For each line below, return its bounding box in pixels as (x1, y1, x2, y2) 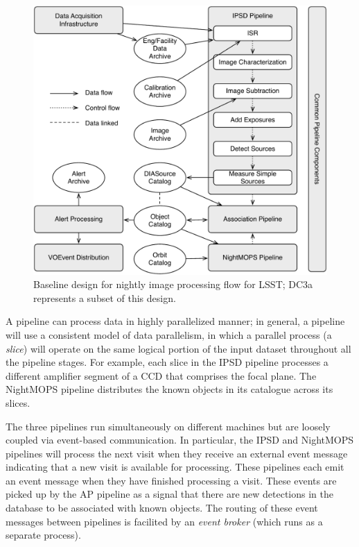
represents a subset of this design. (33, 290, 176, 305)
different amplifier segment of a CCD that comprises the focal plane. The (6, 368, 317, 382)
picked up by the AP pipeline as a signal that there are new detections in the (6, 487, 333, 501)
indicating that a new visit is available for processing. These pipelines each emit (6, 460, 344, 474)
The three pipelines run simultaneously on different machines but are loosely (6, 419, 331, 433)
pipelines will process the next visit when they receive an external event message (6, 446, 348, 460)
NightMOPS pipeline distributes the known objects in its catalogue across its (6, 382, 333, 396)
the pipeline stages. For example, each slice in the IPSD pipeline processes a (6, 355, 329, 369)
